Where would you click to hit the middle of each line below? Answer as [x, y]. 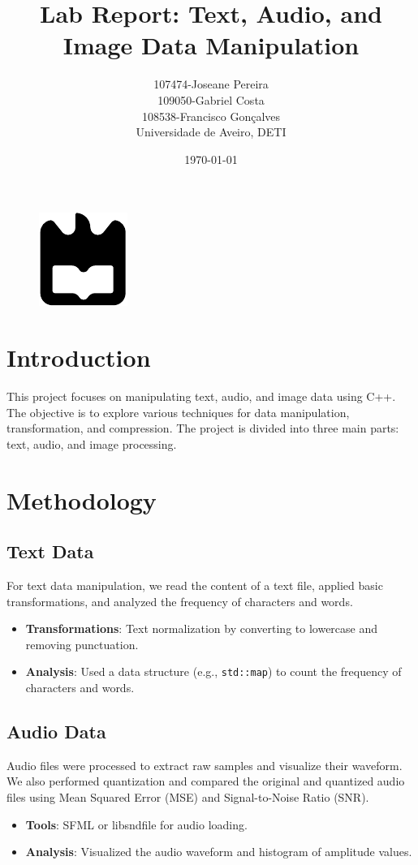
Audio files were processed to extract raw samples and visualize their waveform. [205, 765]
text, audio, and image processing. [92, 443]
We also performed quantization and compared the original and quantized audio [206, 781]
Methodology [82, 499]
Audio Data [56, 731]
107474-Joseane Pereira [211, 84]
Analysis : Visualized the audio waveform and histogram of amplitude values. [219, 852]
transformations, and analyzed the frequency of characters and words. [180, 601]
